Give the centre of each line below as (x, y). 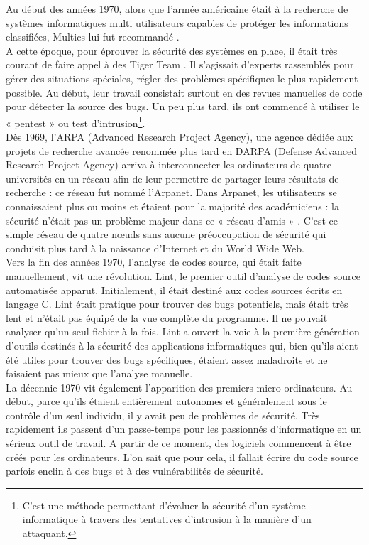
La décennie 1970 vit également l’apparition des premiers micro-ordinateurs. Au (179, 387)
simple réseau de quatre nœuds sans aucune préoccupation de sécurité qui (166, 234)
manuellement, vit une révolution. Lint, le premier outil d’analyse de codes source (183, 275)
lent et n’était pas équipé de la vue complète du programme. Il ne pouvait (167, 317)
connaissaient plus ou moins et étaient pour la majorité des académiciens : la (172, 206)
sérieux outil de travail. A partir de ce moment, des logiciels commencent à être (178, 443)
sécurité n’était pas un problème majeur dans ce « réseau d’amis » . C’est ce (172, 220)
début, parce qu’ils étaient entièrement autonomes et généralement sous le (166, 401)
